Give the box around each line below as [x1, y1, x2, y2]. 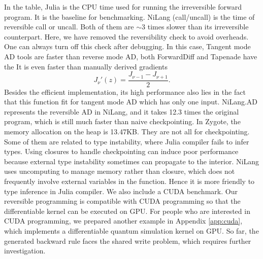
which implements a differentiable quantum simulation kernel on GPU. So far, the [4, 225, 259, 236]
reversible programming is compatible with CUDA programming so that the [4, 196, 241, 206]
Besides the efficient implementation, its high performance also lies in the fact [4, 86, 246, 97]
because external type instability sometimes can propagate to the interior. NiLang [4, 156, 259, 166]
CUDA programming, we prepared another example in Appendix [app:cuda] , [4, 215, 243, 226]
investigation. [4, 245, 46, 256]
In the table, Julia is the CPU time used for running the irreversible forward [4, 2, 242, 12]
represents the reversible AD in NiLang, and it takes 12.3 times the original [4, 106, 239, 117]
